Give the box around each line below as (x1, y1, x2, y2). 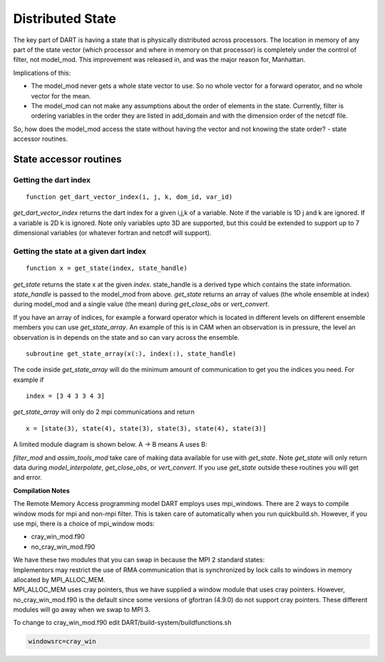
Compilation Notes (13, 486, 71, 495)
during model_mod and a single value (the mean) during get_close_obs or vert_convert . (13, 300, 270, 309)
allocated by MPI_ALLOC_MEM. (13, 575, 106, 584)
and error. (13, 473, 43, 482)
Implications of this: (13, 68, 71, 77)
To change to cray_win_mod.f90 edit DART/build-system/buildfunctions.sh (13, 619, 232, 627)
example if (13, 375, 44, 384)
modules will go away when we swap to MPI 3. (13, 606, 150, 614)
